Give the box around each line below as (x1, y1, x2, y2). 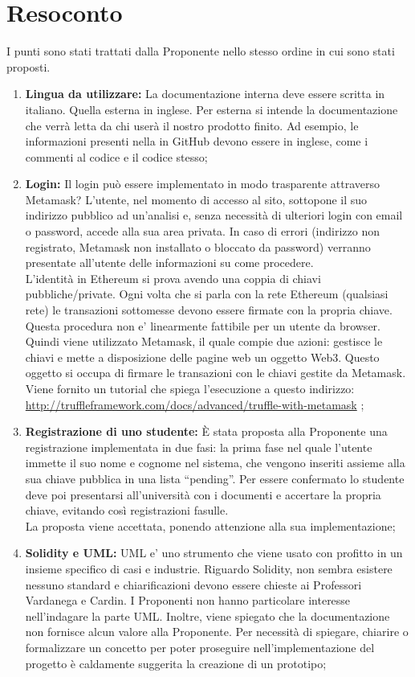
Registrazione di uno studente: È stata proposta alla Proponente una (25, 423, 388, 440)
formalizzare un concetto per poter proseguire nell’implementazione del (25, 638, 375, 655)
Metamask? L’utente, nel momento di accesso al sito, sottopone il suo (25, 191, 368, 207)
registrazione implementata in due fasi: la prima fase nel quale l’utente (25, 438, 372, 455)
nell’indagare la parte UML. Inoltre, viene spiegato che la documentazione (25, 607, 390, 624)
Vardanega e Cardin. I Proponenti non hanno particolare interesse (25, 592, 351, 609)
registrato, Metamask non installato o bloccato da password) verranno (25, 238, 371, 255)
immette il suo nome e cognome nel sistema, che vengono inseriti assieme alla (25, 454, 405, 471)
